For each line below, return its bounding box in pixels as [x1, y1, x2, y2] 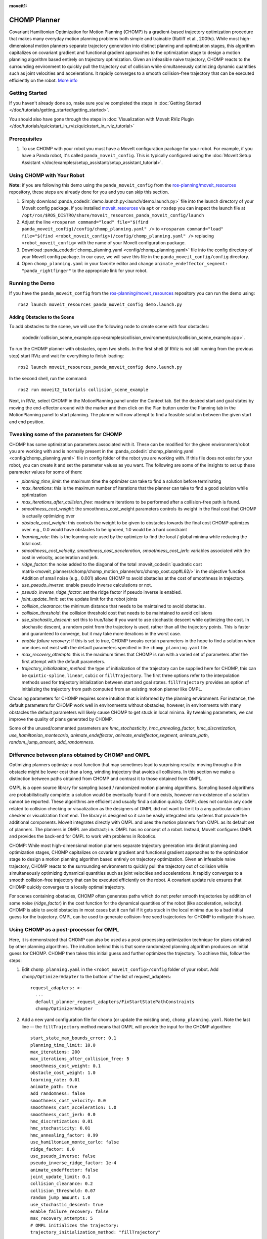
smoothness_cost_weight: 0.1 [30, 1063, 101, 1069]
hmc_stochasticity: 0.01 [30, 1126, 90, 1131]
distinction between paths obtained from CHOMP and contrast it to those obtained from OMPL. [9, 776, 203, 782]
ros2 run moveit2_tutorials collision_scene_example [18, 387, 148, 393]
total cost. [21, 541, 42, 547]
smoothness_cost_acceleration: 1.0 [30, 1105, 117, 1110]
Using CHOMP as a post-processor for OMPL [9, 926, 119, 933]
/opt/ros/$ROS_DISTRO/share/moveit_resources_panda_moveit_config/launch [21, 212, 205, 218]
